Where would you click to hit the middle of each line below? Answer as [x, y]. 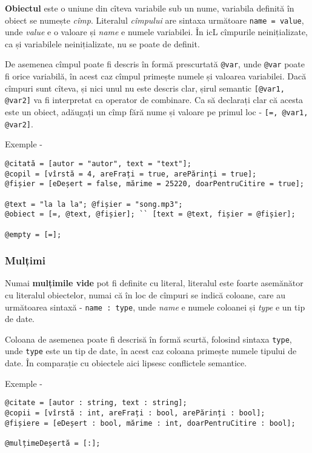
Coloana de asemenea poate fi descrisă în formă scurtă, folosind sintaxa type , [148, 339]
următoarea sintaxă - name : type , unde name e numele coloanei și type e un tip [155, 307]
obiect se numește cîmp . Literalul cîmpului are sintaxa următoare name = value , [154, 20]
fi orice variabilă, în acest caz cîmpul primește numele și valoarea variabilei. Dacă [156, 76]
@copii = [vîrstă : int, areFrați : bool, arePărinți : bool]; [135, 413]
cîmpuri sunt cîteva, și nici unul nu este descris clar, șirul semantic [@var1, [145, 88]
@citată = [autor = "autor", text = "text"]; [98, 163]
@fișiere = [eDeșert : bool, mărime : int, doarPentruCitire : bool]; [150, 423]
